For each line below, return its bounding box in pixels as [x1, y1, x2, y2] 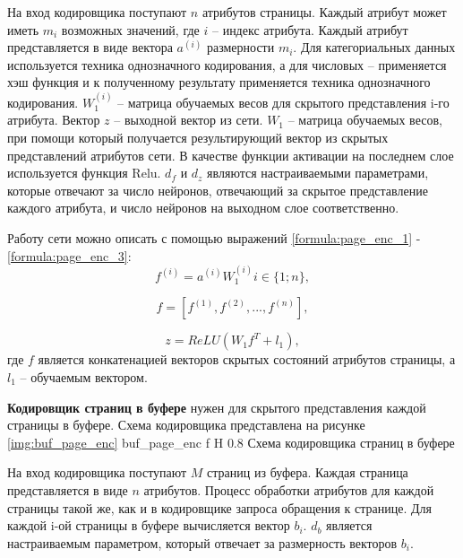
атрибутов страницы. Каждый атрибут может [201, 3, 447, 21]
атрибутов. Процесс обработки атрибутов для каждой [143, 480, 434, 499]
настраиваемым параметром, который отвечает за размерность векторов [7, 533, 398, 552]
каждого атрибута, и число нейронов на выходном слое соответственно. [7, 198, 399, 217]
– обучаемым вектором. [20, 367, 148, 386]
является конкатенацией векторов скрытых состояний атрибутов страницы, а [38, 350, 456, 369]
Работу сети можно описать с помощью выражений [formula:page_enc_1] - [7, 228, 421, 247]
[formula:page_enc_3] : [7, 246, 132, 265]
